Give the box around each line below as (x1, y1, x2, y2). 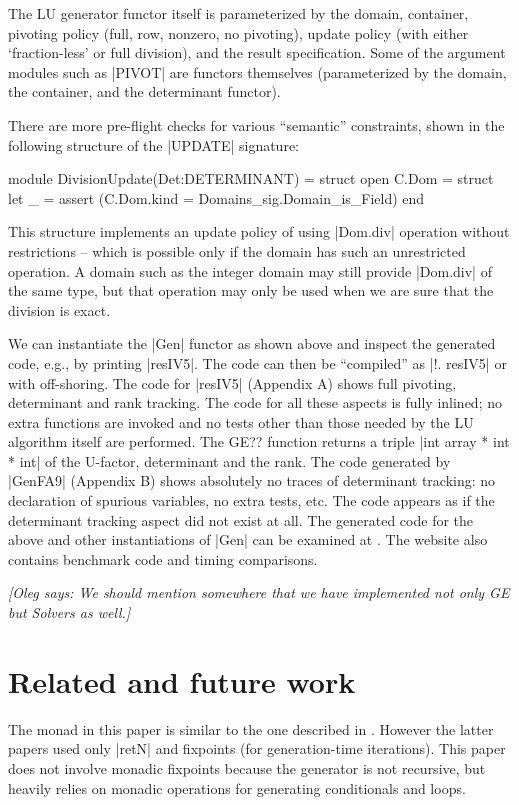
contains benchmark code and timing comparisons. (8, 548, 318, 569)
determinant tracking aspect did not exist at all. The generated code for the (8, 509, 474, 530)
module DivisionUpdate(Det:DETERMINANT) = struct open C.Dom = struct (8, 168, 494, 189)
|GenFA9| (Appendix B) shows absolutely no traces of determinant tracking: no (8, 470, 496, 491)
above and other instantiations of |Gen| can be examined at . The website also (8, 529, 488, 550)
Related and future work (8, 660, 356, 701)
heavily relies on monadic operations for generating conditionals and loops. (8, 777, 466, 798)
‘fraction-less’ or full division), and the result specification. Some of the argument (8, 42, 506, 63)
